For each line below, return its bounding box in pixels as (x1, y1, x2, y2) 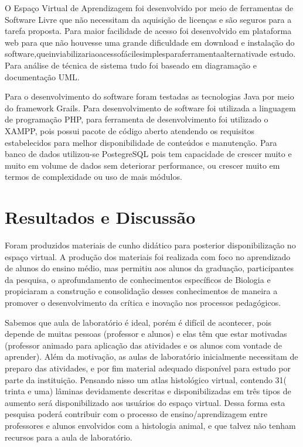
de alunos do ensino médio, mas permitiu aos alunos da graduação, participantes (5, 262, 294, 274)
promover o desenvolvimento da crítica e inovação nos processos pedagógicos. (5, 296, 281, 308)
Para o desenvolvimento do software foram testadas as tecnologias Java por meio (5, 90, 294, 103)
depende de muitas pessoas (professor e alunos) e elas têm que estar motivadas (5, 327, 287, 340)
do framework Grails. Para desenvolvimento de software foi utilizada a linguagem (5, 101, 296, 114)
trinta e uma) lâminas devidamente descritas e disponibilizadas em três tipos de (5, 385, 291, 397)
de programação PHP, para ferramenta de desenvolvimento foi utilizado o (5, 113, 268, 125)
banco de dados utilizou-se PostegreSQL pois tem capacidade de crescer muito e (5, 148, 292, 160)
